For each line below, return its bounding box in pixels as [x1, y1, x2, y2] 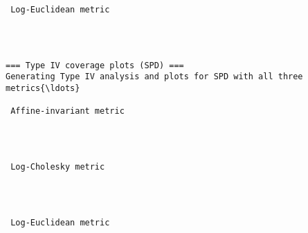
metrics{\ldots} [6, 83, 80, 93]
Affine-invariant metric [10, 106, 125, 116]
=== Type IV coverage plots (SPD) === [6, 60, 184, 70]
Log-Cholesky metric [10, 162, 105, 172]
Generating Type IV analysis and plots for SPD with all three [6, 72, 303, 82]
